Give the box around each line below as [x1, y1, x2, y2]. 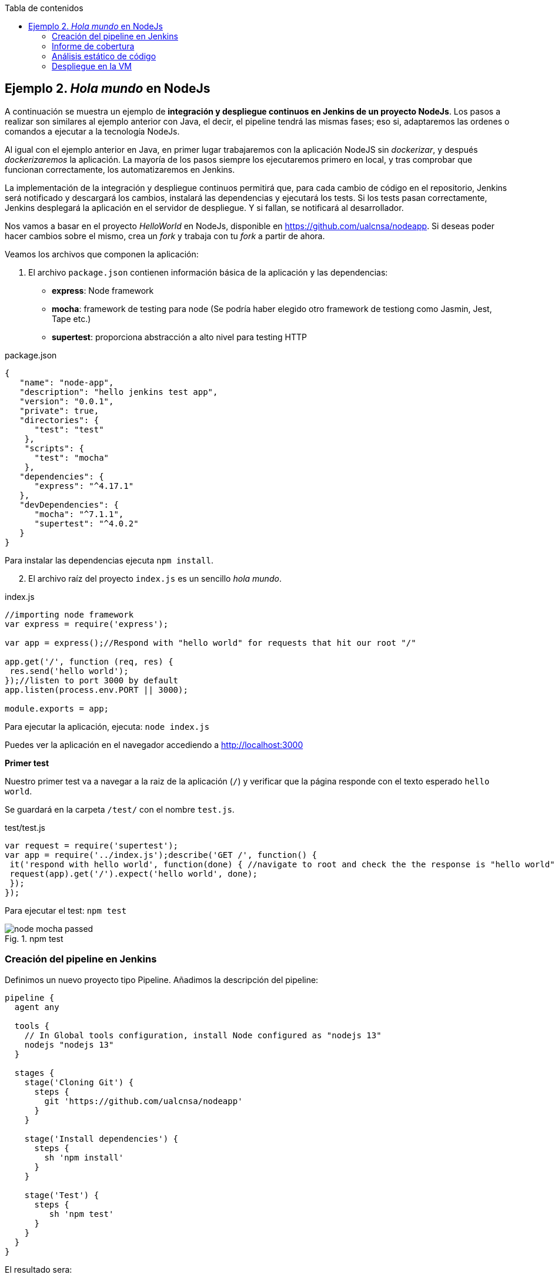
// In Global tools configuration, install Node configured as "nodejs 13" [24, 1030, 382, 1040]
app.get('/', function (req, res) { [5, 656, 173, 666]
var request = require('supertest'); [5, 840, 179, 850]
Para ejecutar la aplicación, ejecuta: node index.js [5, 721, 210, 732]
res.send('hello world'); [9, 666, 129, 676]
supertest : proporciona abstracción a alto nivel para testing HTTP [52, 331, 307, 342]
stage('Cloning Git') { [24, 1077, 134, 1087]
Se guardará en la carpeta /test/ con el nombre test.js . [5, 804, 235, 814]
